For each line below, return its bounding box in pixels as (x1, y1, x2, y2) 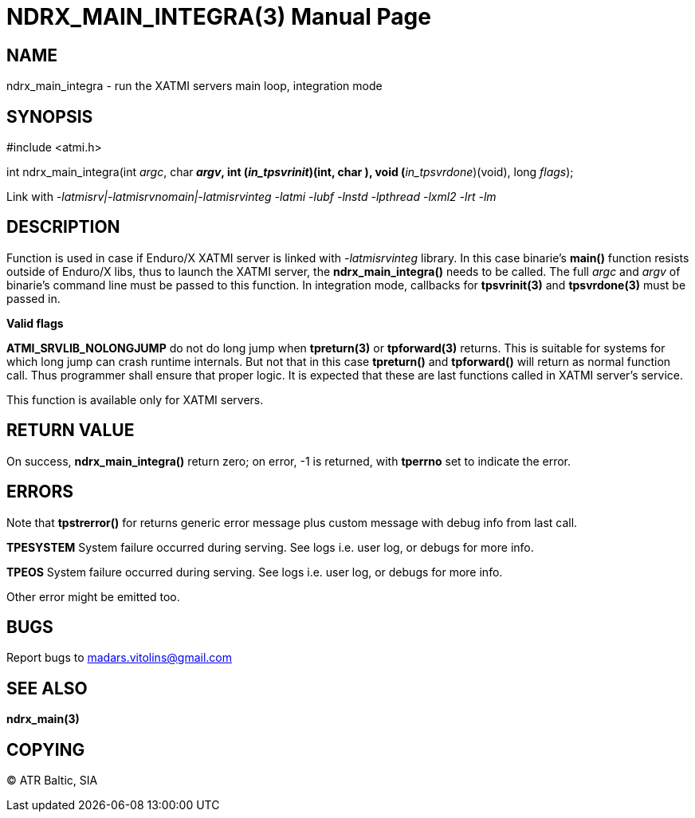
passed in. (6, 291, 61, 305)
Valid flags (6, 316, 64, 330)
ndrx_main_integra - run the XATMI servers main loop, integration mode (6, 79, 383, 93)
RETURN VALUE (6, 420, 135, 441)
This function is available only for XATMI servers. (6, 392, 264, 407)
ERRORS (6, 482, 74, 502)
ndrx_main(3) (6, 712, 80, 726)
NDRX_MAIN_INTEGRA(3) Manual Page (6, 3, 431, 30)
